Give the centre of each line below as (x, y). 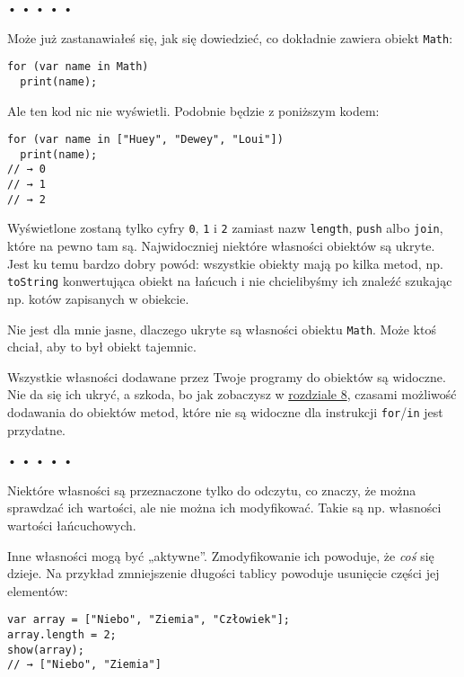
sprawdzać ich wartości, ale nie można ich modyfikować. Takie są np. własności (224, 508)
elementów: (38, 590)
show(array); (46, 650)
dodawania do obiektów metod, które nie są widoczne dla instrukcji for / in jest (225, 411)
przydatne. (37, 429)
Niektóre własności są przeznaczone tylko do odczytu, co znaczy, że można (212, 490)
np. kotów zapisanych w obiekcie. (98, 298)
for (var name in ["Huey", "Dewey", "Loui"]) (145, 140)
